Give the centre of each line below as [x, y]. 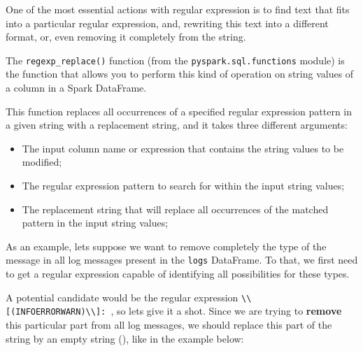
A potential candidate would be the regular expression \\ [129, 297]
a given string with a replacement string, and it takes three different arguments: [177, 125]
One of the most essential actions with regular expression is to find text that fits [178, 9]
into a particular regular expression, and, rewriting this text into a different [167, 23]
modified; [42, 162]
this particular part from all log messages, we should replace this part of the [169, 324]
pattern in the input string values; [95, 223]
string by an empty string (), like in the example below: [125, 338]
